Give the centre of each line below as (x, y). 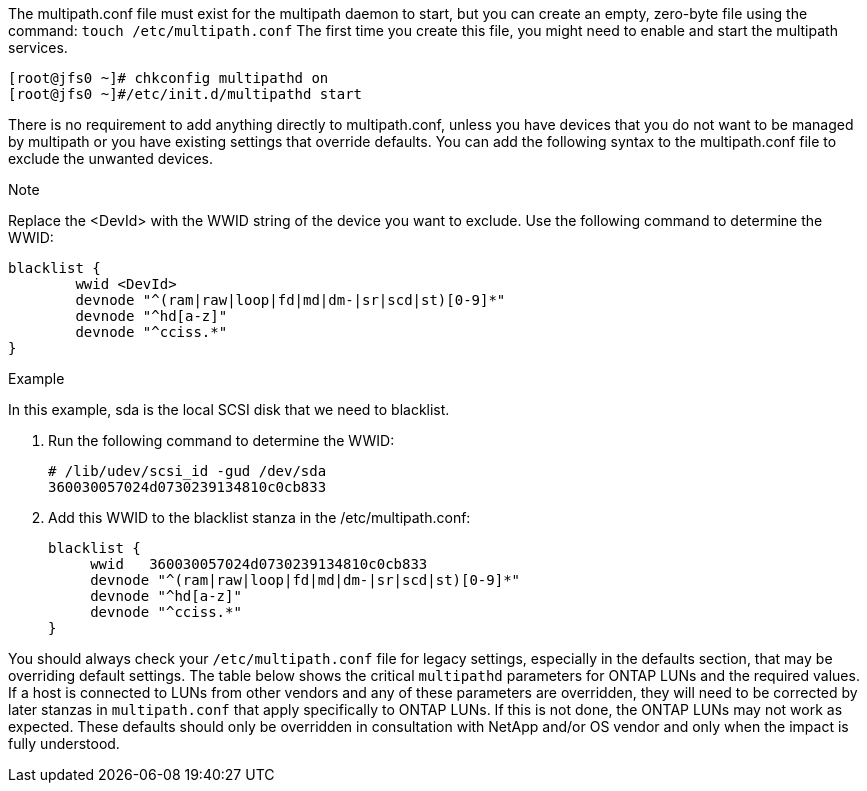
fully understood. (64, 743)
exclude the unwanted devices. (111, 158)
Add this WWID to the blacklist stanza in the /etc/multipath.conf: (259, 517)
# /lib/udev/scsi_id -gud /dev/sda (187, 471)
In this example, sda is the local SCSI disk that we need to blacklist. (229, 409)
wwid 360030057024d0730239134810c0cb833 (259, 564)
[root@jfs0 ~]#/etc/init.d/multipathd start (185, 94)
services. (38, 47)
